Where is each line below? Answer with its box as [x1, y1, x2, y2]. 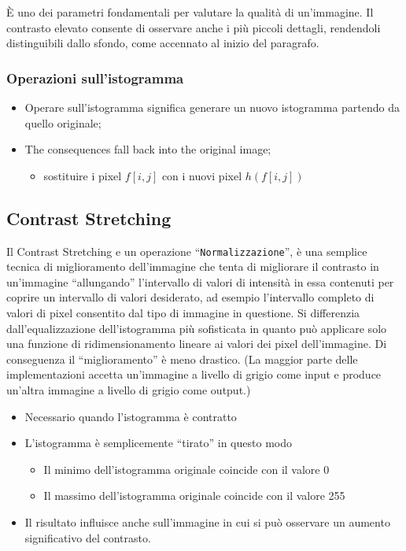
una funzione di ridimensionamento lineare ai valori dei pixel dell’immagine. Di [6, 335, 387, 352]
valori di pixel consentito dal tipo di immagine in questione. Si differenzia [6, 305, 360, 321]
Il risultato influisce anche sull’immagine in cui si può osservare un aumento [24, 513, 390, 530]
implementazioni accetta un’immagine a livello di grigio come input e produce [6, 366, 382, 383]
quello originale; [24, 114, 101, 131]
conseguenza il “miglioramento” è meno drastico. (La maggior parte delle [6, 350, 358, 367]
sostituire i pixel [43, 167, 122, 183]
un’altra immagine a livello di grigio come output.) [6, 381, 251, 398]
